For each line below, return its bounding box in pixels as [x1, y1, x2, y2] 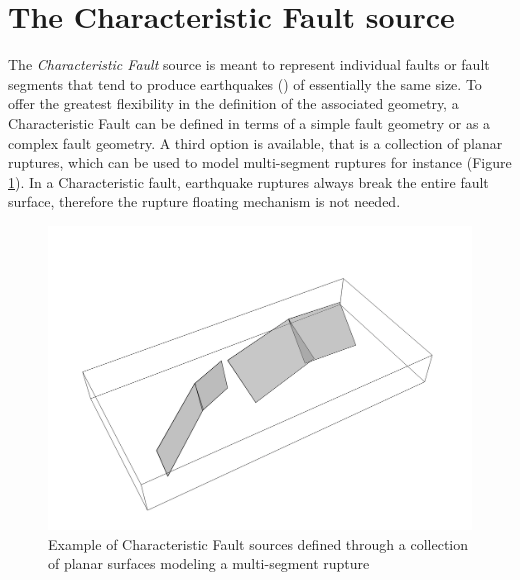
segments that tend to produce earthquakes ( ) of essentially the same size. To [8, 73, 482, 94]
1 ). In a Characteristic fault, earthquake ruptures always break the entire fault [8, 171, 489, 192]
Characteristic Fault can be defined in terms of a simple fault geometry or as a [8, 112, 491, 133]
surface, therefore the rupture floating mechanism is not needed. [8, 191, 401, 212]
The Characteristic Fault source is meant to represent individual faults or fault [8, 54, 490, 75]
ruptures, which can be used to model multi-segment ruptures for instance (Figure [8, 152, 512, 173]
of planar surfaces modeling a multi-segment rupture [48, 553, 370, 574]
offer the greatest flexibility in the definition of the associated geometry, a [8, 93, 459, 114]
